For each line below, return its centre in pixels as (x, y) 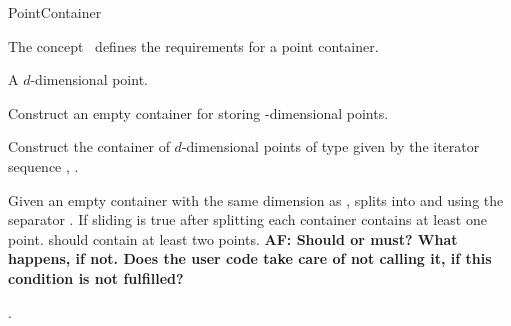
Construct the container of (89, 146)
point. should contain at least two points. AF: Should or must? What (233, 238)
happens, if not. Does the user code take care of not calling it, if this (250, 258)
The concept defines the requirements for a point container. (193, 45)
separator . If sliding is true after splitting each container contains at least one (247, 219)
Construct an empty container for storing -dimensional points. (198, 112)
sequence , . (43, 165)
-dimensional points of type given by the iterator (330, 146)
